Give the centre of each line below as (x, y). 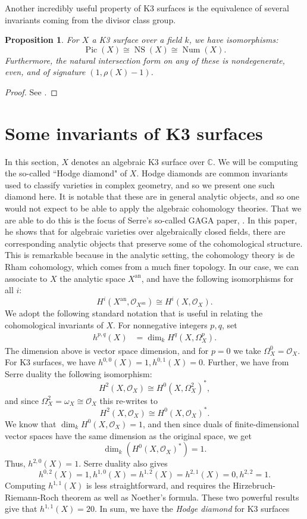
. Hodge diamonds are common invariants (212, 173)
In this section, (32, 161)
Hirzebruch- (254, 485)
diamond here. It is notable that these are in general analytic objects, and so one (152, 196)
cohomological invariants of (54, 324)
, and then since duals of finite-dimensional (221, 423)
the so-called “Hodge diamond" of (66, 173)
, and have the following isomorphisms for (217, 278)
